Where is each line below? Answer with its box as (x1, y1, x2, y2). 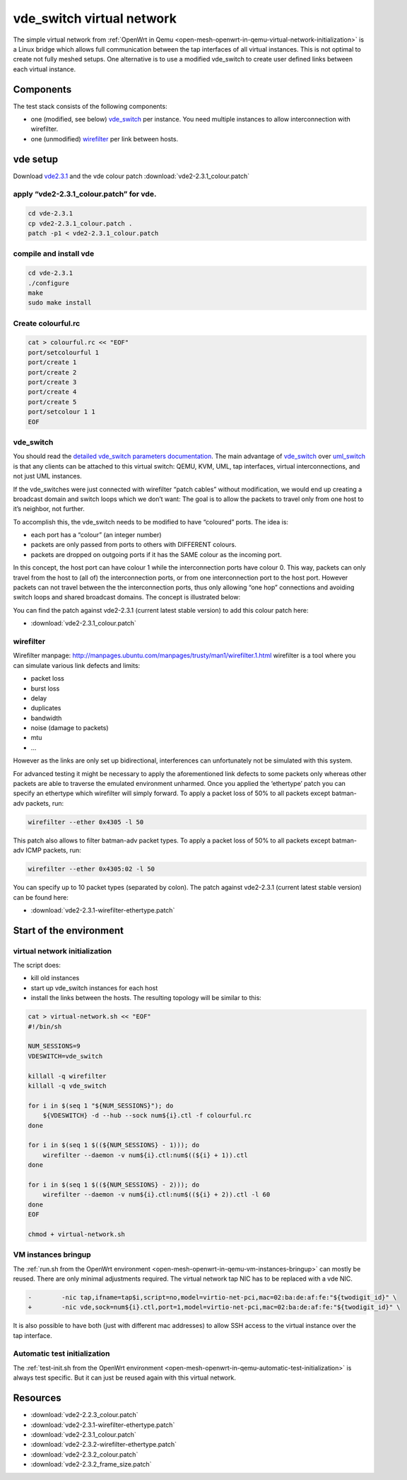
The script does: (13, 961, 61, 970)
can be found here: (13, 893, 69, 901)
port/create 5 (28, 398, 77, 406)
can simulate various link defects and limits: (13, 661, 141, 669)
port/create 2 (28, 368, 77, 376)
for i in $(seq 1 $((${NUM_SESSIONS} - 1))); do (28, 1141, 200, 1149)
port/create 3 (28, 378, 77, 387)
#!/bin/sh (28, 1022, 62, 1030)
